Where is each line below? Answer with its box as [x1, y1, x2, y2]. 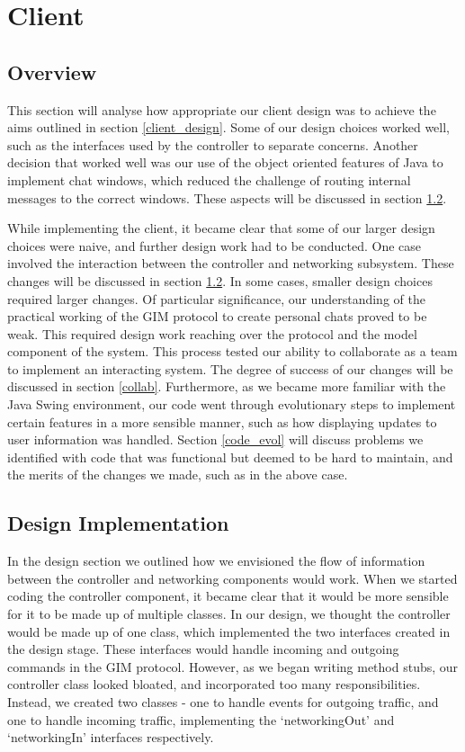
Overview [7, 58, 97, 85]
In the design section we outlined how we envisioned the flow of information [7, 551, 425, 570]
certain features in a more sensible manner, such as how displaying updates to [7, 412, 437, 431]
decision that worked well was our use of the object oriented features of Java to [7, 153, 443, 172]
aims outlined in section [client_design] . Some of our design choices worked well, [7, 118, 450, 137]
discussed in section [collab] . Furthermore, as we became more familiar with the [7, 377, 446, 396]
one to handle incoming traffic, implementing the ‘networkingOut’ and [7, 710, 395, 729]
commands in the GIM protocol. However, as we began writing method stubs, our [7, 657, 459, 676]
